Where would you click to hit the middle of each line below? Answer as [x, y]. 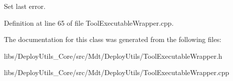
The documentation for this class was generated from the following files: [113, 39]
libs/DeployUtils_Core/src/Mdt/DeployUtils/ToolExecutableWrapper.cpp [117, 72]
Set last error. [25, 6]
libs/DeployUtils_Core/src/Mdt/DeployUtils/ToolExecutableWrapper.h [113, 56]
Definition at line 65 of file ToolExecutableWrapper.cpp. [89, 22]
